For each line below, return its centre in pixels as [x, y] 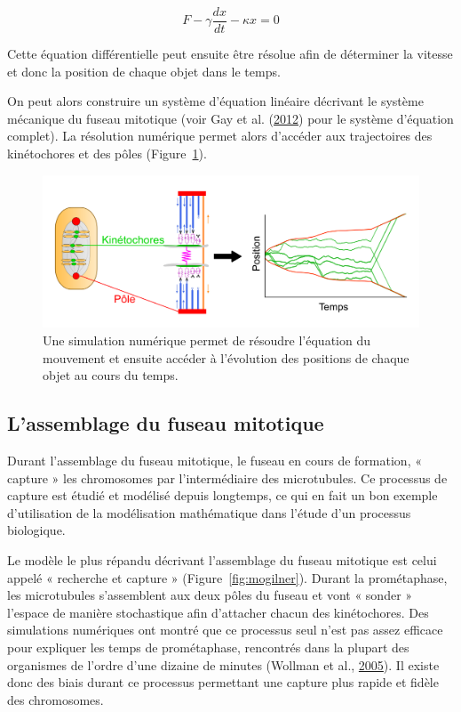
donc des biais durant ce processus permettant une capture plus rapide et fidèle [223, 682]
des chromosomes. [56, 699]
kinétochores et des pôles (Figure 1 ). [107, 154]
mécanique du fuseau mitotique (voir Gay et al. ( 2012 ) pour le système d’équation [230, 118]
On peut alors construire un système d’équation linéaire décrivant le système [215, 101]
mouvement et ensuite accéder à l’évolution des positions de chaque [226, 357]
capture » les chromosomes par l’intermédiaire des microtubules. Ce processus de [227, 477]
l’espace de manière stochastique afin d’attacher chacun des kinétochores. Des [218, 612]
